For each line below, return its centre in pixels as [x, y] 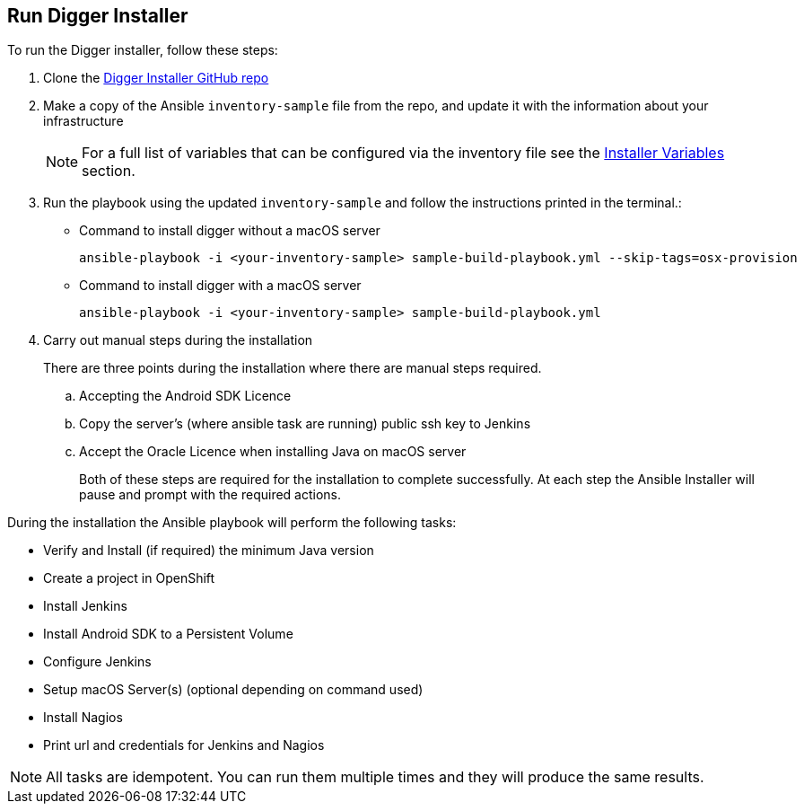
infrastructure [83, 121]
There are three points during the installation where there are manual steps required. [293, 368]
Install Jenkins [85, 606]
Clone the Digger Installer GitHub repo [156, 78]
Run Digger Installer [98, 16]
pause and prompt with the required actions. [210, 495]
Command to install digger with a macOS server [220, 286]
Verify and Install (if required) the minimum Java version [209, 551]
